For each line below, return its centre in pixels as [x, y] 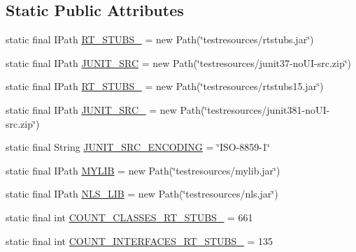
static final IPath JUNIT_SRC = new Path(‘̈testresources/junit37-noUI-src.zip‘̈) [179, 62]
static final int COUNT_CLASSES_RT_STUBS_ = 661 [129, 217]
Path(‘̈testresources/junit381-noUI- [255, 109]
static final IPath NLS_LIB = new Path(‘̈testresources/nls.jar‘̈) [142, 194]
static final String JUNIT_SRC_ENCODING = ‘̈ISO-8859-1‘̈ [138, 147]
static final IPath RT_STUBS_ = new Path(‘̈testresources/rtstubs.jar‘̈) [160, 39]
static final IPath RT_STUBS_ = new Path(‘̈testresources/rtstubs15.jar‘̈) [165, 86]
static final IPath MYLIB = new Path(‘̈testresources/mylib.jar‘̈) [143, 170]
